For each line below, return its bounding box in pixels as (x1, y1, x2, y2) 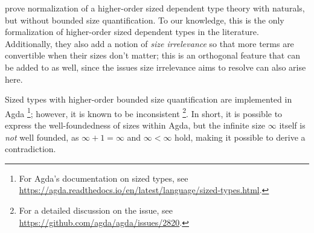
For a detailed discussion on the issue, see (19, 203, 173, 216)
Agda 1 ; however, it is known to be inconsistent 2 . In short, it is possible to (5, 105, 283, 120)
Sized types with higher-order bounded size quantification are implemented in (5, 93, 292, 106)
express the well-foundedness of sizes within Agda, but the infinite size (5, 119, 266, 131)
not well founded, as (5, 130, 79, 143)
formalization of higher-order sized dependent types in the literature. (5, 25, 259, 38)
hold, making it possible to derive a (175, 130, 306, 143)
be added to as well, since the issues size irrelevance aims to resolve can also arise (5, 60, 306, 73)
